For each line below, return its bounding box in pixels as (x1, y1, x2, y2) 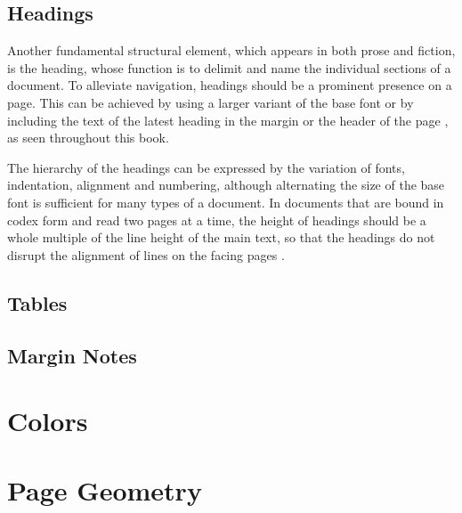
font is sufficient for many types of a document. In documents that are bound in (7, 192, 444, 211)
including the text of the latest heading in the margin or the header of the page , (7, 110, 449, 129)
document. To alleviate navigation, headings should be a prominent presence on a (7, 76, 452, 94)
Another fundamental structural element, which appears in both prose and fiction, (7, 41, 456, 60)
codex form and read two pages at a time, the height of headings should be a (7, 210, 426, 229)
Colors (7, 403, 88, 439)
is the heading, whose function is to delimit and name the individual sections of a (7, 58, 451, 77)
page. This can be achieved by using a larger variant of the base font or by (7, 93, 414, 111)
